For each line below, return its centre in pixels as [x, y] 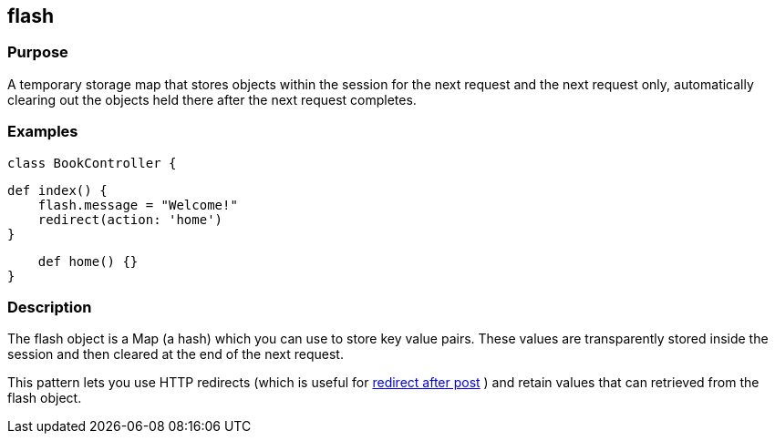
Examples [43, 132]
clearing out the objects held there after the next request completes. [212, 99]
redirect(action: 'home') [130, 219]
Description [50, 307]
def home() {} [88, 261]
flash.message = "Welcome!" [138, 205]
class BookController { [92, 163]
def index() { [57, 190]
